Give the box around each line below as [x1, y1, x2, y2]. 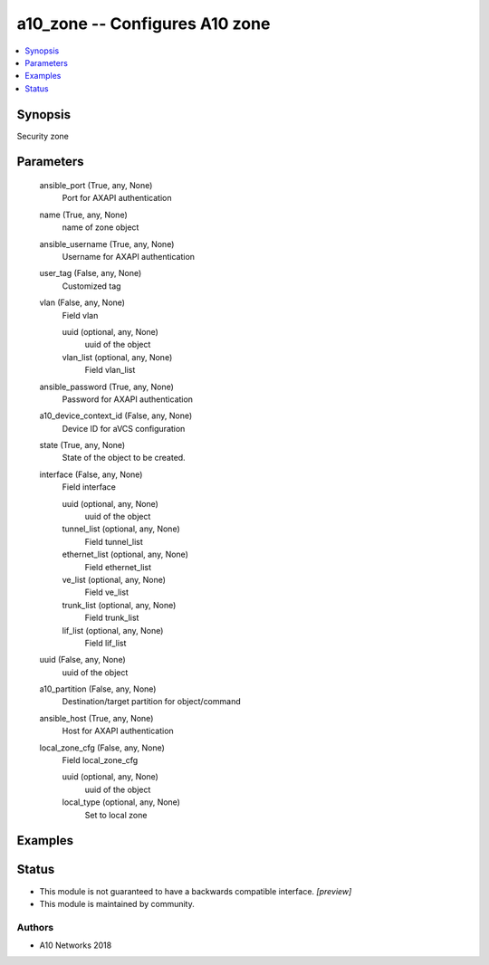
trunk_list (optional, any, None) [62, 599, 177, 610]
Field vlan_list [84, 365, 136, 376]
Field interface [62, 482, 117, 492]
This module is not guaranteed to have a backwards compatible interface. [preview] [39, 885, 352, 896]
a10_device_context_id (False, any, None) [39, 410, 193, 421]
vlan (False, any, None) [39, 297, 126, 308]
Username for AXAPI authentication [62, 251, 195, 262]
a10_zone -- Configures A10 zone [16, 14, 271, 33]
